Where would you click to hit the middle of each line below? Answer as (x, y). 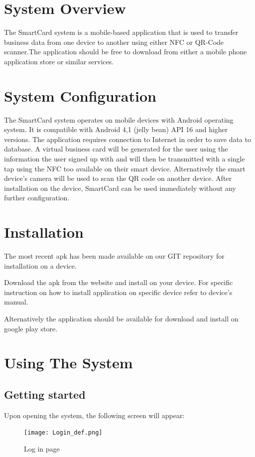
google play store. (31, 328)
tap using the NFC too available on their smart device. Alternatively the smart (125, 168)
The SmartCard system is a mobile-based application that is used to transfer (121, 32)
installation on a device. (40, 265)
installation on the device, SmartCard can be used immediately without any (120, 188)
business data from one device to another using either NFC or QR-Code (114, 42)
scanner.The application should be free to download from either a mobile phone (126, 52)
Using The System (68, 363)
